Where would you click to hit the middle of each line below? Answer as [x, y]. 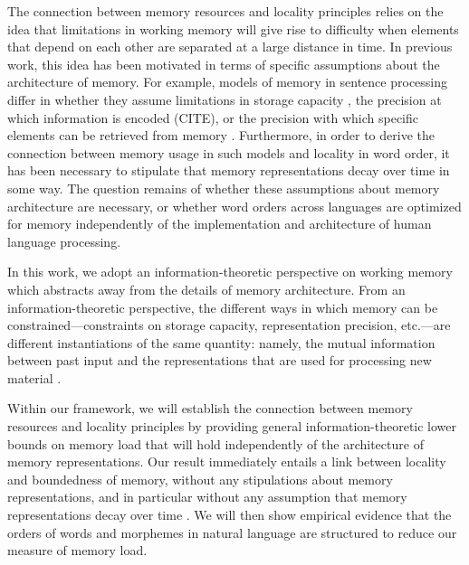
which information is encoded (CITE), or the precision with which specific [213, 117]
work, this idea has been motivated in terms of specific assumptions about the [224, 64]
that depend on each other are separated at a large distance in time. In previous [230, 47]
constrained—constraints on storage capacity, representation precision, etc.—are [229, 325]
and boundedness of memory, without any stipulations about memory [200, 479]
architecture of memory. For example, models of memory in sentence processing [228, 82]
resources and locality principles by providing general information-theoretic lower [232, 426]
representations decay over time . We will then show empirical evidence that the [230, 515]
